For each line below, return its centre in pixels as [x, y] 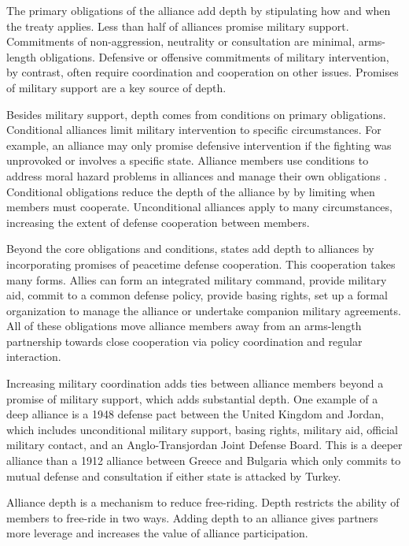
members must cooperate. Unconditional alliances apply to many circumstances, [199, 207]
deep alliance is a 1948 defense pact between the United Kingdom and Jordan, [195, 414]
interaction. [34, 357]
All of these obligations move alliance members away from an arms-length [184, 326]
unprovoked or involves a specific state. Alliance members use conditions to [188, 160]
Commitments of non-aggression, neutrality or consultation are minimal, [181, 41]
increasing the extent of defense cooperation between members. [158, 222]
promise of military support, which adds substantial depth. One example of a [192, 398]
